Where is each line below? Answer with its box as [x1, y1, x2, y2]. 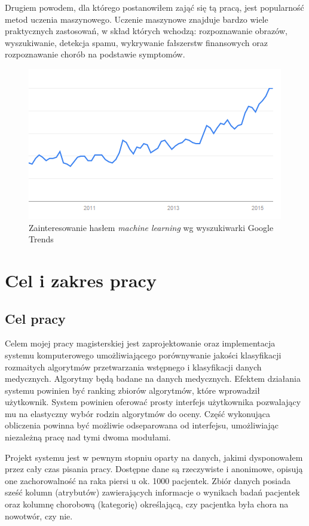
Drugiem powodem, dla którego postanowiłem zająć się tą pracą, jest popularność [5, 1, 304, 13]
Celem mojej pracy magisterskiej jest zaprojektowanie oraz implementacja [5, 337, 276, 349]
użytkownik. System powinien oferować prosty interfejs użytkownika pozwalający [5, 396, 301, 408]
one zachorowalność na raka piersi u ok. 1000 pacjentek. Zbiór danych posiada [5, 474, 290, 487]
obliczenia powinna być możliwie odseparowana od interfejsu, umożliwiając [5, 419, 279, 431]
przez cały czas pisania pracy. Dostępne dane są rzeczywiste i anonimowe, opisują [5, 463, 303, 475]
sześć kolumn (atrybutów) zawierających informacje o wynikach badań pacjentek [5, 486, 300, 498]
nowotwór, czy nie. [5, 509, 73, 522]
